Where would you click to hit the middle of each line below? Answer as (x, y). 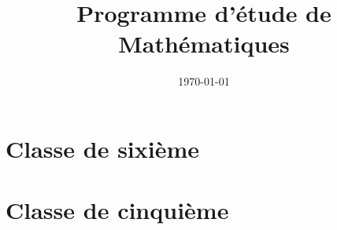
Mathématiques (204, 44)
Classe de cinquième (117, 210)
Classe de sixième (103, 148)
